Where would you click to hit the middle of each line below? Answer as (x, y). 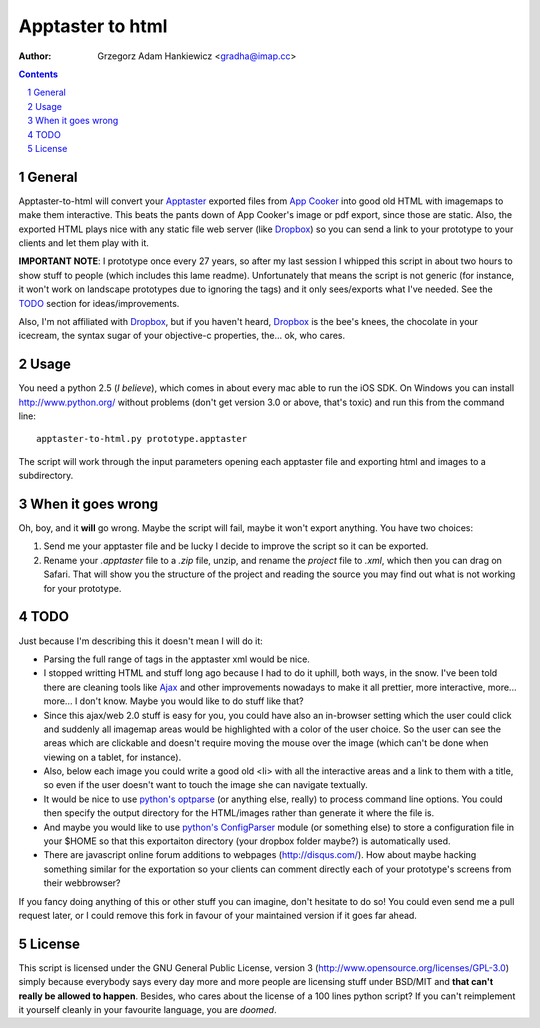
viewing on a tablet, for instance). (112, 757)
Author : (35, 56)
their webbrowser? (82, 883)
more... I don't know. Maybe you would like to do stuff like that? (173, 701)
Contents (38, 74)
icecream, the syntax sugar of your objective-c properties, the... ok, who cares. (182, 336)
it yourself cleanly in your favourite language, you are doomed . (147, 1010)
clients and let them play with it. (83, 242)
